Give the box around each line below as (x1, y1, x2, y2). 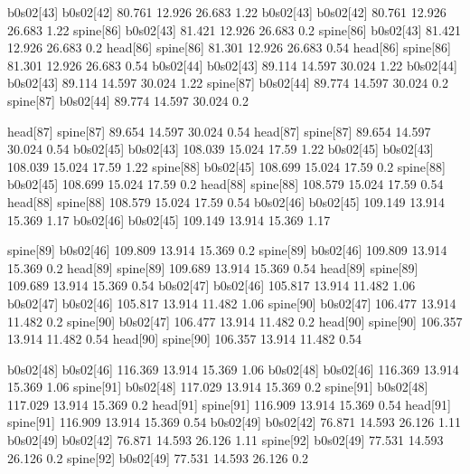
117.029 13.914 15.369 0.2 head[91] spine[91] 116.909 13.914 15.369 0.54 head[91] (7, 394, 451, 413)
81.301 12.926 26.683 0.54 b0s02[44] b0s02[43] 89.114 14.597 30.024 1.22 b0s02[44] (7, 55, 458, 74)
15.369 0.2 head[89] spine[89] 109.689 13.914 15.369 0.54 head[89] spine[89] (7, 258, 418, 277)
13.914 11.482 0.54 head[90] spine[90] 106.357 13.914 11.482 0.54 (7, 329, 362, 348)
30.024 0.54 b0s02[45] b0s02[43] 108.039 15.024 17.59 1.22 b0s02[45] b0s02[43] (7, 139, 434, 158)
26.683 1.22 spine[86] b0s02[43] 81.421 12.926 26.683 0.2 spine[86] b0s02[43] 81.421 (7, 20, 461, 39)
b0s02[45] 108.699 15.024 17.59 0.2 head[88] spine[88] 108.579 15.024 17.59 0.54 (7, 175, 444, 194)
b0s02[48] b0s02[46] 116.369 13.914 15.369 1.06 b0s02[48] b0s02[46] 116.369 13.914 (7, 359, 459, 378)
